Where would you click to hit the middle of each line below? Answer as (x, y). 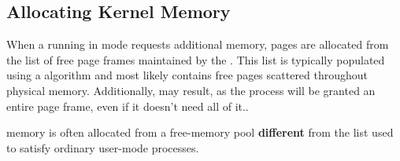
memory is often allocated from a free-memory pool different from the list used (200, 132)
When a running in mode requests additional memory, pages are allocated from (198, 44)
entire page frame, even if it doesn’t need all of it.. (128, 106)
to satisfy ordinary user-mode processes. (103, 147)
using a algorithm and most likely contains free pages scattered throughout (187, 75)
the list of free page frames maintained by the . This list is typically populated (196, 59)
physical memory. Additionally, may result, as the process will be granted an (191, 90)
